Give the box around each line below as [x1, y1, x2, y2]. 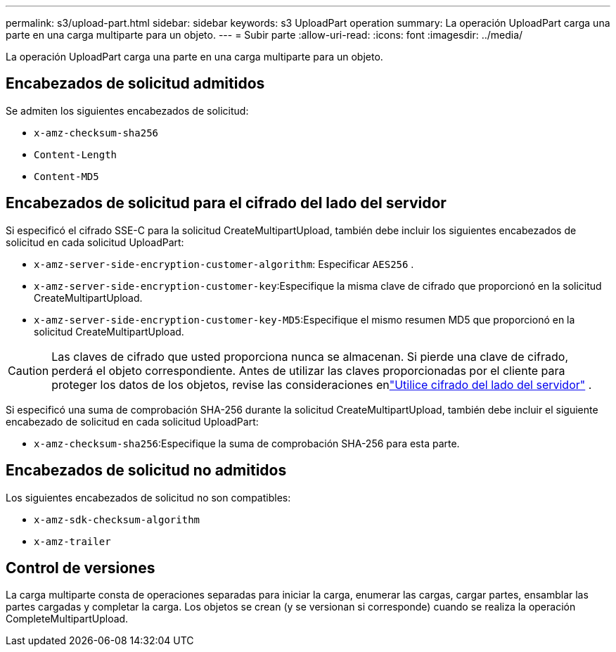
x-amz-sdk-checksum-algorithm [34, 513, 200, 525]
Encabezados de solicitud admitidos [6, 75, 265, 93]
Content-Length [34, 148, 117, 160]
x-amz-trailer [34, 535, 111, 547]
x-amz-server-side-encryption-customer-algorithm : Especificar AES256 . [34, 257, 414, 270]
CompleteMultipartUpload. [6, 613, 129, 625]
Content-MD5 [34, 170, 99, 182]
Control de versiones [6, 558, 155, 577]
